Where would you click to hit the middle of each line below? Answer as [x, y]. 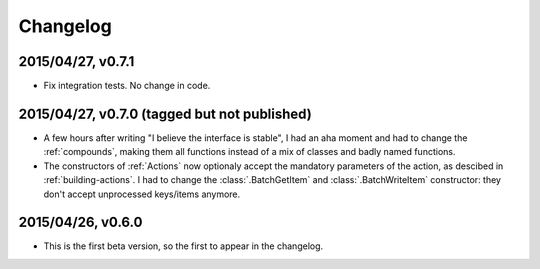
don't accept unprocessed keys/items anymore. [142, 194]
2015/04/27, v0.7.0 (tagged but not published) [165, 113]
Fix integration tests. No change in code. [127, 86]
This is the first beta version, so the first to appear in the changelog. [183, 246]
